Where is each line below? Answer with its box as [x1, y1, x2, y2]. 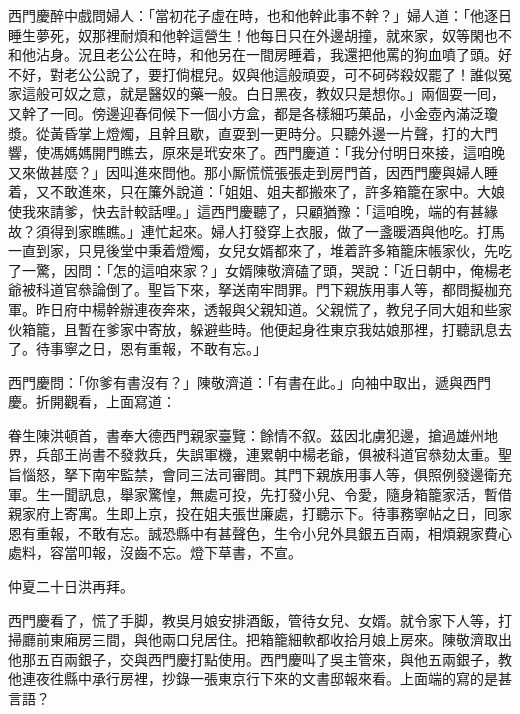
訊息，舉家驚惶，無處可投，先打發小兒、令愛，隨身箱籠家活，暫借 [77, 483, 512, 504]
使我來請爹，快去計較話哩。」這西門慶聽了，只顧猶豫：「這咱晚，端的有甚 [8, 200, 484, 221]
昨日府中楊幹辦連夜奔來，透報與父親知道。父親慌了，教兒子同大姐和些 [35, 298, 498, 319]
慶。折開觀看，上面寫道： [8, 391, 176, 412]
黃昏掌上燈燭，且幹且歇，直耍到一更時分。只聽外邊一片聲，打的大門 [49, 122, 498, 143]
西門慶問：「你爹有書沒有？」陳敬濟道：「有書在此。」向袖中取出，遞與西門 [8, 371, 491, 392]
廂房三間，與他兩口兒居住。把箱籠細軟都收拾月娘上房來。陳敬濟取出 [63, 629, 512, 650]
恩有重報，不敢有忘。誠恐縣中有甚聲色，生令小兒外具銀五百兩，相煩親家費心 [8, 522, 512, 543]
